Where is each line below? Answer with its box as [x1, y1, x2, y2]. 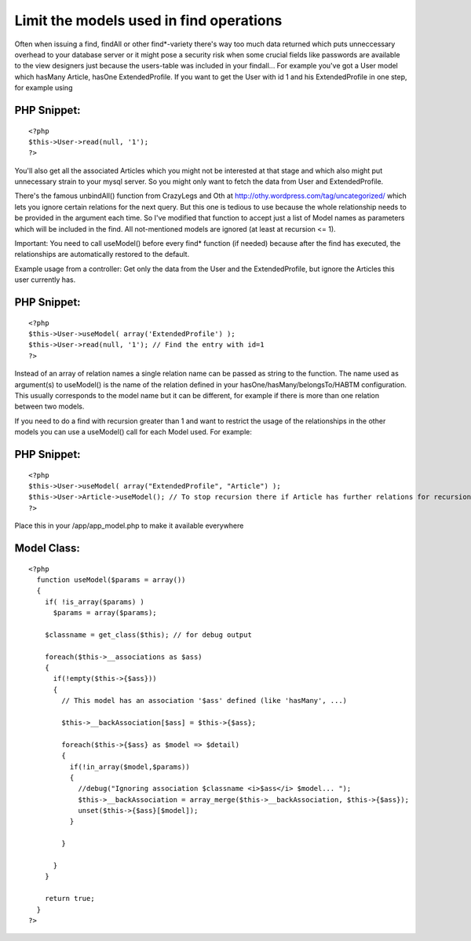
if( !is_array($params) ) [44, 597, 145, 606]
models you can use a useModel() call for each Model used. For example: [14, 427, 253, 437]
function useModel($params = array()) [36, 575, 186, 584]
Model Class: [14, 541, 80, 555]
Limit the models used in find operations [14, 12, 283, 29]
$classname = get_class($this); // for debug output [44, 630, 253, 639]
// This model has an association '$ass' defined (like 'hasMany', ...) [61, 696, 348, 705]
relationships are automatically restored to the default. [14, 250, 190, 259]
